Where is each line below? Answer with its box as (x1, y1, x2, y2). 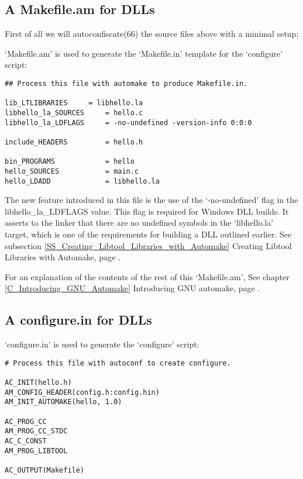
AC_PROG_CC (5, 417, 47, 426)
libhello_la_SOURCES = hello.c (5, 108, 143, 117)
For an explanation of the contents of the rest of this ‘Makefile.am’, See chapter (5, 270, 290, 282)
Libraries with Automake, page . (5, 251, 120, 263)
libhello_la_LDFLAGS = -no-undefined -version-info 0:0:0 (5, 118, 252, 127)
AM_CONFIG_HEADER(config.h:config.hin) (5, 388, 160, 397)
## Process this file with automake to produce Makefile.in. (5, 79, 248, 88)
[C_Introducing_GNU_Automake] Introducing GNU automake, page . (5, 282, 260, 294)
